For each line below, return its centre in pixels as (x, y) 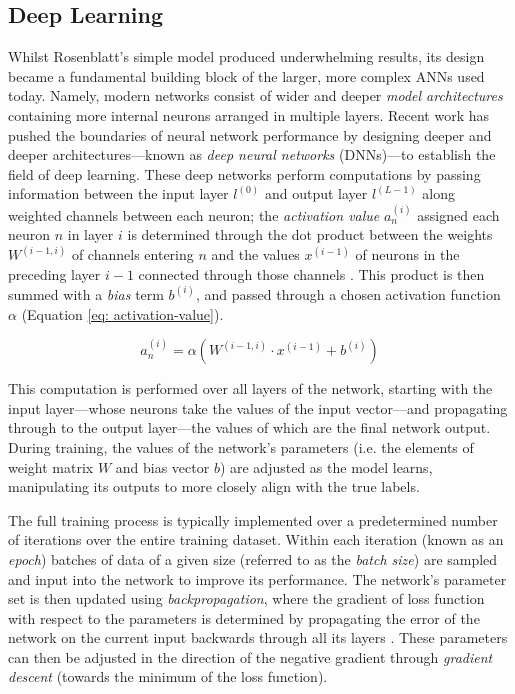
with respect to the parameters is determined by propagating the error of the (244, 617)
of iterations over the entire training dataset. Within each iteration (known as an (256, 539)
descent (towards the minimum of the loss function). (168, 676)
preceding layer (54, 273)
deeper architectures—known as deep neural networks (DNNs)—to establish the (252, 154)
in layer (90, 234)
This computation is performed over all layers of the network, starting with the (250, 388)
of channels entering (132, 254)
